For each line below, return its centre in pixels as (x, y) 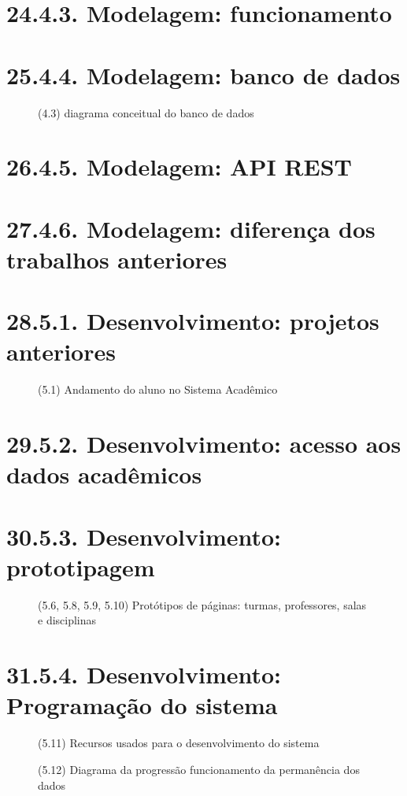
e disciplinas (67, 620)
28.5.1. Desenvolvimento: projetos (193, 321)
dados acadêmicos (104, 474)
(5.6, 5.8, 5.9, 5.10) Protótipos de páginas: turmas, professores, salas (202, 604)
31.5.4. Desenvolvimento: (144, 674)
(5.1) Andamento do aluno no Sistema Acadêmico (158, 389)
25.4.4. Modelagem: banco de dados (203, 74)
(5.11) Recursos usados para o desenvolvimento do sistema (179, 743)
